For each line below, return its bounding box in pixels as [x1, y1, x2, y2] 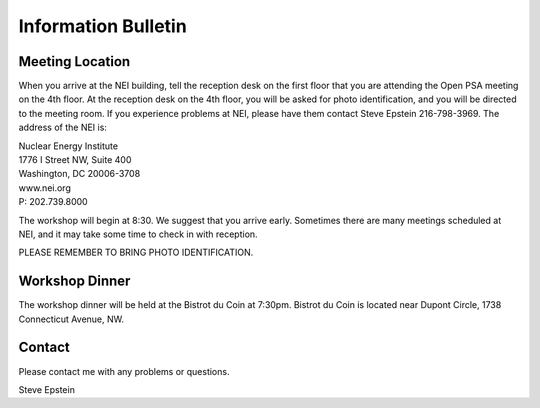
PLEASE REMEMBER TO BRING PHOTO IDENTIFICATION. [18, 246, 254, 259]
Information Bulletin [18, 15, 187, 37]
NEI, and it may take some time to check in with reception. [18, 228, 259, 240]
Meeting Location [18, 53, 131, 70]
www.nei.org [18, 181, 72, 194]
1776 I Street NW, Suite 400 [18, 154, 132, 166]
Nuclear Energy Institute [18, 140, 119, 152]
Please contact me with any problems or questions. [18, 365, 230, 377]
